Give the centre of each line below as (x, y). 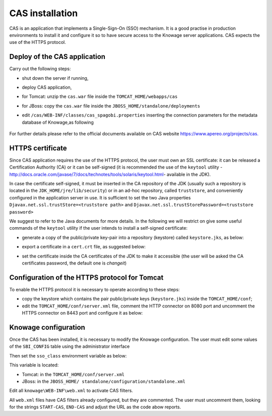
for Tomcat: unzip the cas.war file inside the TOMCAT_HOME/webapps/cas (100, 96)
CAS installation (44, 13)
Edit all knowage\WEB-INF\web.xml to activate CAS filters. (71, 391)
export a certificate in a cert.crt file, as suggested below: (84, 247)
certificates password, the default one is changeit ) (74, 263)
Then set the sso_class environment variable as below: (68, 355)
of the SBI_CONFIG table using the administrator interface (70, 346)
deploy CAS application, (47, 87)
